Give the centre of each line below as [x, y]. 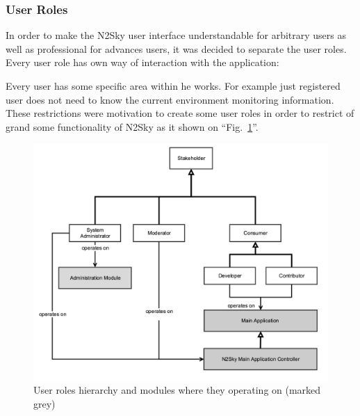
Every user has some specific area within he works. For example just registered [173, 86]
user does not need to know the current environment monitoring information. [170, 99]
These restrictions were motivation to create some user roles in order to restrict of [180, 113]
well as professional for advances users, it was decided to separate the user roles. [176, 48]
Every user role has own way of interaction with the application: [142, 62]
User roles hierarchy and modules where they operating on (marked [177, 390]
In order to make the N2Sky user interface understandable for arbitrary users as [176, 35]
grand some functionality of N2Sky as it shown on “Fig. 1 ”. [132, 126]
